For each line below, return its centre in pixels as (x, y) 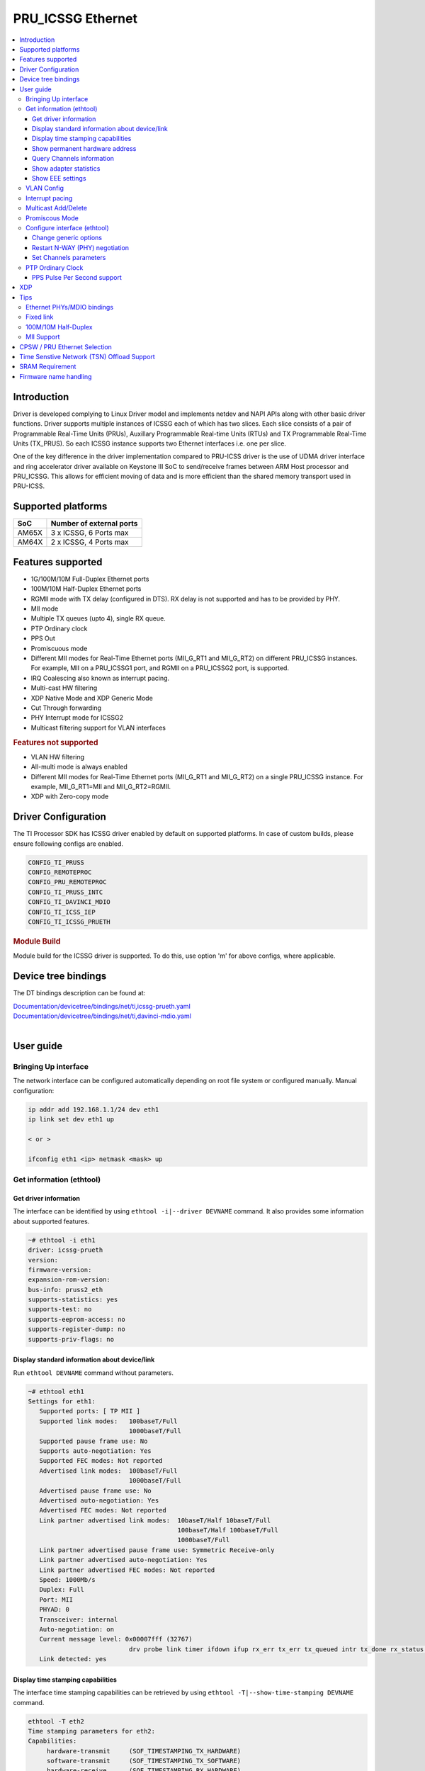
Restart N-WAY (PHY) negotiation (81, 247)
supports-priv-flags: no (71, 1339)
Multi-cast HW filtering (64, 688)
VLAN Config (45, 188)
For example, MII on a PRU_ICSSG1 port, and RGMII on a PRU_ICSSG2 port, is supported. (160, 668)
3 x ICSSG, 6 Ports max (90, 533)
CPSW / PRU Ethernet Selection (66, 346)
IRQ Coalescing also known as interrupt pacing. (100, 678)
